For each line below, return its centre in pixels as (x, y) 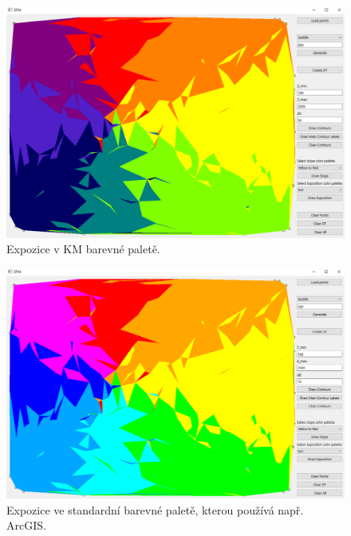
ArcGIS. (26, 525)
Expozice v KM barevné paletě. (83, 249)
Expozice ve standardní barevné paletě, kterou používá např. (155, 509)
